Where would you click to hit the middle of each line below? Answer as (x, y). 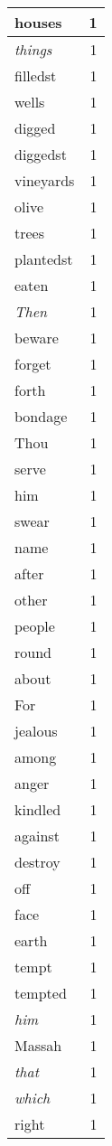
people (35, 626)
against (37, 836)
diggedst (41, 154)
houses (38, 22)
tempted (41, 993)
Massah (38, 1045)
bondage (41, 416)
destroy (37, 862)
